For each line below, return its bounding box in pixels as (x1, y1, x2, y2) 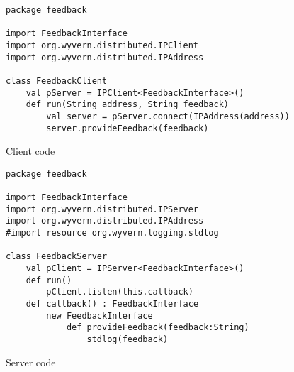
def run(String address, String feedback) (26, 99, 229, 110)
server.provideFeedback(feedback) (46, 123, 209, 133)
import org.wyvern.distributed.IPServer (6, 204, 199, 214)
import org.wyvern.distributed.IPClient (6, 40, 199, 50)
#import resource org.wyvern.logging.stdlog (6, 228, 219, 239)
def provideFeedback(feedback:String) (66, 322, 249, 333)
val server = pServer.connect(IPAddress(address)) (46, 111, 290, 121)
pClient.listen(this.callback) (46, 287, 193, 297)
